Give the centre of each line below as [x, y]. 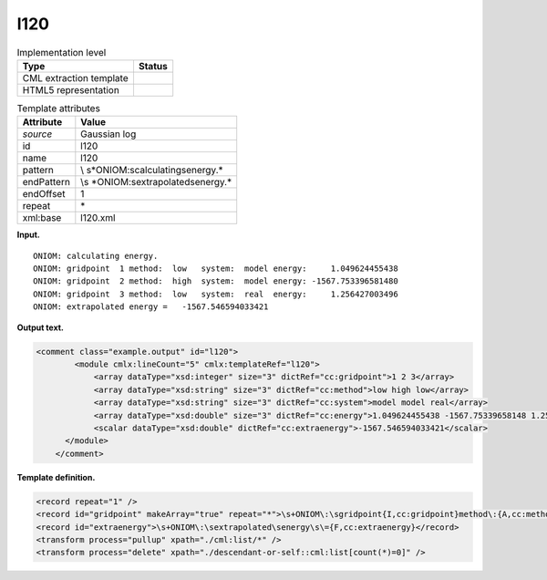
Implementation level [62, 52]
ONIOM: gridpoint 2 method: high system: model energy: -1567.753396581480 [216, 281]
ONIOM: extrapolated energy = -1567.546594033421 [151, 307]
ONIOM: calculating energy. [96, 256]
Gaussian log [108, 134]
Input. [28, 235]
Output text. [40, 327]
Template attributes [58, 109]
